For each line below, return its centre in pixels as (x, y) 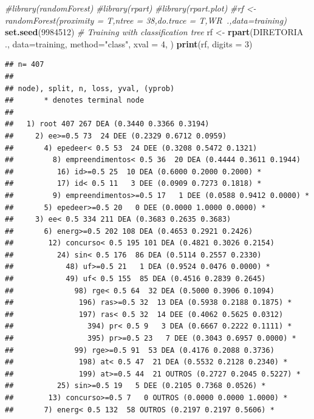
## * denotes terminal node (75, 100)
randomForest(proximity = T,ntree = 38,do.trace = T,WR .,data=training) (146, 20)
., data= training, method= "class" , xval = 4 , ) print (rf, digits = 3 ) (129, 43)
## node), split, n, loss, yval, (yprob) (90, 88)
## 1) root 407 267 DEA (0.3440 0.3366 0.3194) (107, 124)
